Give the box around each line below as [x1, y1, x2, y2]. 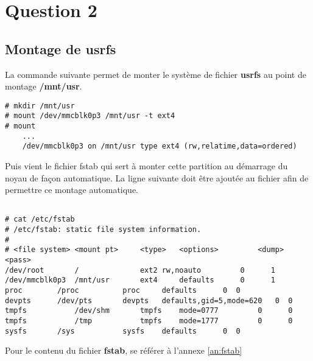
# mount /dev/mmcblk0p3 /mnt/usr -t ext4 [5, 111, 175, 121]
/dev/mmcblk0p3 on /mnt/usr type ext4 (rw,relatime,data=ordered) [22, 142, 297, 151]
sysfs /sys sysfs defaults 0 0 [5, 326, 241, 335]
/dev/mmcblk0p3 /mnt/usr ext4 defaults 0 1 [5, 276, 275, 285]
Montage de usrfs [5, 39, 116, 58]
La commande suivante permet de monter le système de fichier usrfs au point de [5, 68, 306, 80]
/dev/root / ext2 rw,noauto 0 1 [5, 265, 275, 275]
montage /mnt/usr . [5, 80, 82, 93]
